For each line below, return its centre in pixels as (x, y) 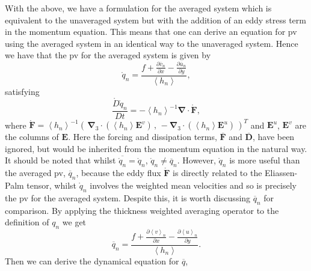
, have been (273, 137)
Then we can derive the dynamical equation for (92, 260)
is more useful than (265, 160)
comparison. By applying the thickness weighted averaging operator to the (142, 210)
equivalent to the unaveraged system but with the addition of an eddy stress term (155, 20)
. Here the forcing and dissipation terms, (143, 137)
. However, (196, 160)
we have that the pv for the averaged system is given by (108, 55)
